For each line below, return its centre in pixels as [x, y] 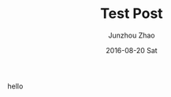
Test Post [132, 14]
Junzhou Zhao [132, 35]
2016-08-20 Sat [132, 50]
